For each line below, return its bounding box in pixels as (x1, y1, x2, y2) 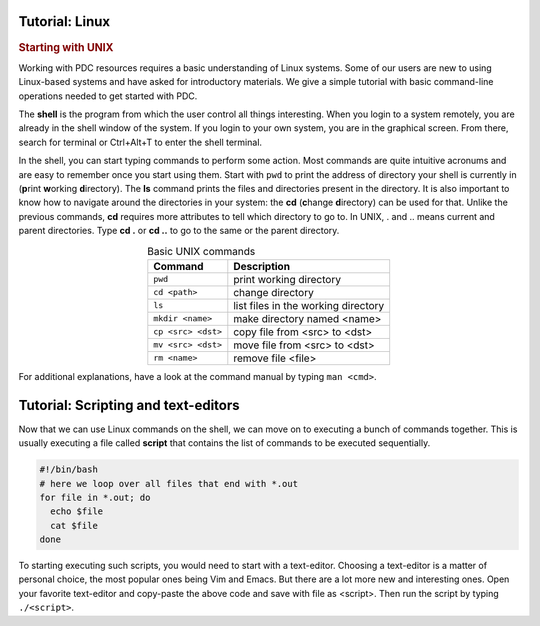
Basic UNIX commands (146, 244, 256, 258)
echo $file (50, 506, 104, 517)
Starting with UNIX (18, 40, 114, 54)
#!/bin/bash (39, 464, 99, 475)
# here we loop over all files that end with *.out (39, 478, 299, 489)
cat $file (50, 520, 99, 531)
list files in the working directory (233, 298, 385, 312)
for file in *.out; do (39, 491, 151, 503)
